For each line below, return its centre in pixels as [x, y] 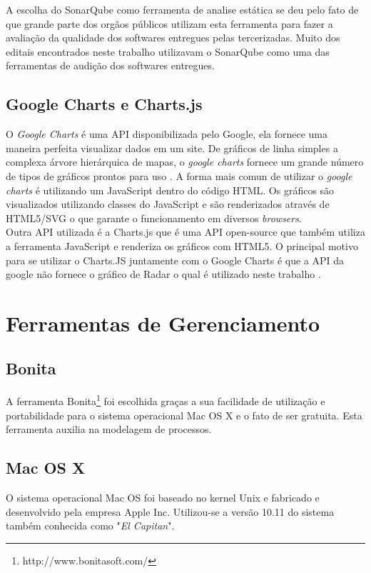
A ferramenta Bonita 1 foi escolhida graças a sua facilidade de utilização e [166, 400]
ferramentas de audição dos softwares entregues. [110, 65]
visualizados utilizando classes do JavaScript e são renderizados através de [168, 204]
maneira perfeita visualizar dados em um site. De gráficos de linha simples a [172, 148]
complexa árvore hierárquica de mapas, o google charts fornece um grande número [185, 162]
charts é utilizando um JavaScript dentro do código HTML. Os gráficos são [170, 190]
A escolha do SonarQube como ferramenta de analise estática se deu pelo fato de [182, 9]
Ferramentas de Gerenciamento [163, 323]
